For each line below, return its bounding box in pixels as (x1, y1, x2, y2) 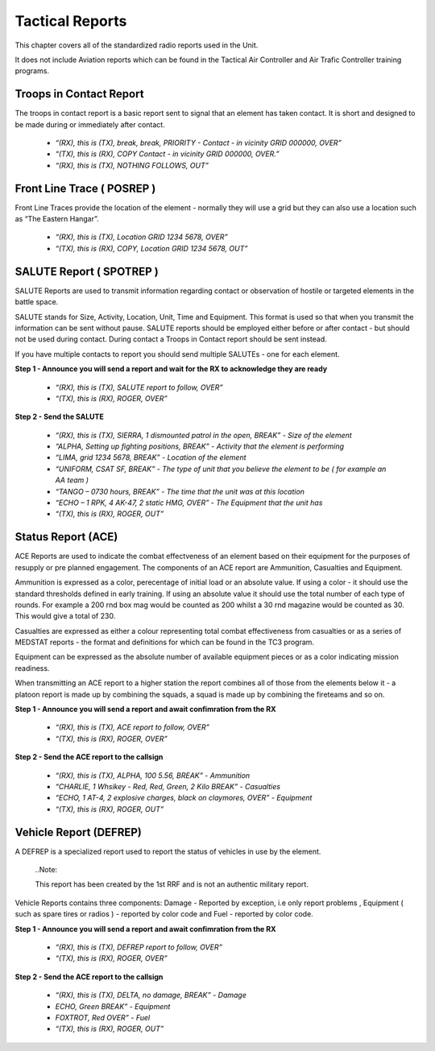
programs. (14, 66, 50, 76)
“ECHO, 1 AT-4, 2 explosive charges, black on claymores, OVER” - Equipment (55, 793, 313, 803)
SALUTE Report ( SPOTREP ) (14, 264, 159, 278)
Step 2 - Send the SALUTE (14, 412, 104, 422)
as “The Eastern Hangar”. (14, 214, 100, 224)
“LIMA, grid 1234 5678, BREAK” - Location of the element (55, 453, 246, 462)
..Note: (35, 865, 58, 875)
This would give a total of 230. (14, 611, 116, 621)
